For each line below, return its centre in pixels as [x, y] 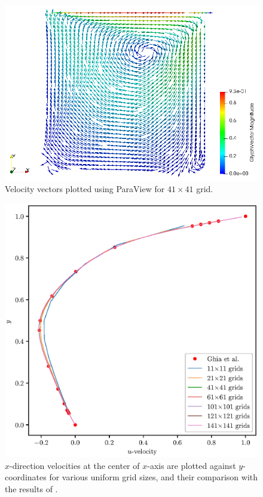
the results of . [31, 488]
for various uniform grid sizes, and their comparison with [154, 477]
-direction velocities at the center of [75, 465]
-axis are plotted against [192, 465]
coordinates [26, 477]
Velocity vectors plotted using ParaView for [85, 189]
